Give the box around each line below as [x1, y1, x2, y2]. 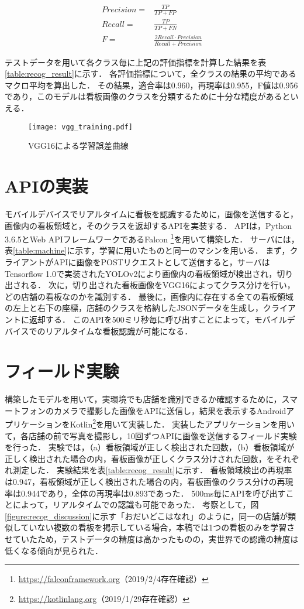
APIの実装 [5, 174, 88, 198]
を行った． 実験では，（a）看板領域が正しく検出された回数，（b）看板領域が [5, 441, 295, 453]
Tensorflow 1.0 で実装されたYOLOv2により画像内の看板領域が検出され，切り [5, 267, 293, 279]
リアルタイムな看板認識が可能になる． [45, 324, 193, 337]
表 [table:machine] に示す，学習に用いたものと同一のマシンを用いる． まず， [5, 244, 290, 256]
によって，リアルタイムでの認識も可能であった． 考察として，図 [12, 498, 259, 511]
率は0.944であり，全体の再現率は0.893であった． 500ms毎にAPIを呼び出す [5, 487, 286, 499]
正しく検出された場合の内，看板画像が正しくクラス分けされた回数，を [5, 452, 275, 464]
